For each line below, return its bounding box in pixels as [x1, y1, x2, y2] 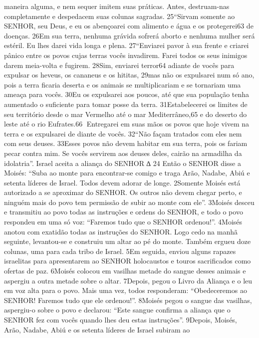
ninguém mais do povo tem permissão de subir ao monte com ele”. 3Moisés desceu [4, 196, 255, 207]
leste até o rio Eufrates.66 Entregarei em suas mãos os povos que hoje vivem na [4, 118, 250, 129]
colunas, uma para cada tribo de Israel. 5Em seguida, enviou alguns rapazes [4, 245, 236, 256]
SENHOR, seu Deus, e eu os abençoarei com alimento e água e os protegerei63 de [4, 20, 254, 31]
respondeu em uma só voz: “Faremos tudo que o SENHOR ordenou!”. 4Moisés [4, 216, 243, 227]
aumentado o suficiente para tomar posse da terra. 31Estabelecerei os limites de [4, 98, 248, 109]
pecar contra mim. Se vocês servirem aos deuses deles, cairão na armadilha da [4, 147, 242, 158]
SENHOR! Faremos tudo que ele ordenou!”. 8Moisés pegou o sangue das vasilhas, [4, 294, 252, 305]
